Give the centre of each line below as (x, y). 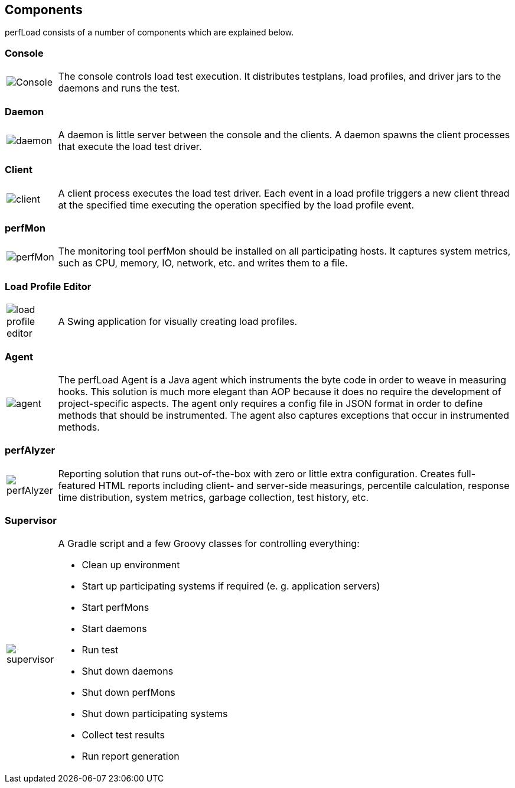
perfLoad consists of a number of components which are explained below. (149, 32)
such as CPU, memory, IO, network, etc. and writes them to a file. (203, 263)
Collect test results (123, 735)
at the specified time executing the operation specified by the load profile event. (236, 205)
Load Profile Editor (48, 286)
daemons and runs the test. (119, 88)
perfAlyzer (30, 450)
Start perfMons (115, 608)
